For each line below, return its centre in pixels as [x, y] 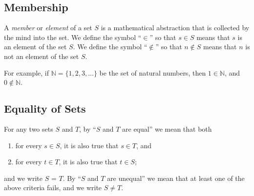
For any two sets [29, 128]
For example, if [27, 72]
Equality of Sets [45, 108]
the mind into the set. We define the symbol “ [73, 37]
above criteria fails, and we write [53, 187]
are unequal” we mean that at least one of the [176, 178]
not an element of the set [42, 56]
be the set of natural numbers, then [153, 72]
